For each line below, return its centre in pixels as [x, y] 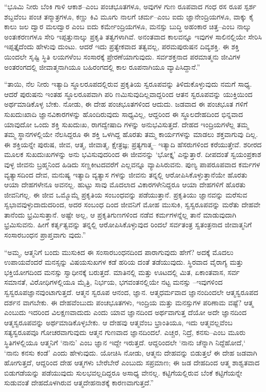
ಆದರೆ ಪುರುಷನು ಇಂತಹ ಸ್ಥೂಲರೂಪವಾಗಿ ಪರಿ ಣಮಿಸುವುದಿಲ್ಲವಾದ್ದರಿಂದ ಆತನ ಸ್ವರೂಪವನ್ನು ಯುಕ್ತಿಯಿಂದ [128, 94]
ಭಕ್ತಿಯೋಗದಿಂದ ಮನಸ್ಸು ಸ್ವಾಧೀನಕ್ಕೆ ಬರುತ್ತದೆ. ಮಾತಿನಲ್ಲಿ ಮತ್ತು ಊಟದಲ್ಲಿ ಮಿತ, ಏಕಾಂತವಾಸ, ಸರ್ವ [122, 272]
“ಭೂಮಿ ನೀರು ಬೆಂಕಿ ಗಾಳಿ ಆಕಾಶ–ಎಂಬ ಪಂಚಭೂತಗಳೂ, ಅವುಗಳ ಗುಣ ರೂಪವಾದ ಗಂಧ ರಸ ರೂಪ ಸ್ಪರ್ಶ [130, 6]
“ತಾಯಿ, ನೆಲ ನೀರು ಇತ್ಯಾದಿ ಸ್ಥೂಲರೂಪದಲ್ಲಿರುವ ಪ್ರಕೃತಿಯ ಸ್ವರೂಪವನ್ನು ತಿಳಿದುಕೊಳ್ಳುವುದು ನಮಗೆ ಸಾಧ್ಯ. [128, 84]
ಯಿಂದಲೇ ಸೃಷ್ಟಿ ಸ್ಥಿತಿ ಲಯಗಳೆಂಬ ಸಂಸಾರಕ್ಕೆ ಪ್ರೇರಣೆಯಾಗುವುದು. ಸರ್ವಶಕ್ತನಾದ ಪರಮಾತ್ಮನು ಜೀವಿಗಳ [122, 56]
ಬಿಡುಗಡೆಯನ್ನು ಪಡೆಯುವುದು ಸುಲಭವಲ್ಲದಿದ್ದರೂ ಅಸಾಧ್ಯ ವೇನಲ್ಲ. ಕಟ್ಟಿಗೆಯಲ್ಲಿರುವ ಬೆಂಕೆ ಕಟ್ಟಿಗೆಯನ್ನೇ [123, 372]
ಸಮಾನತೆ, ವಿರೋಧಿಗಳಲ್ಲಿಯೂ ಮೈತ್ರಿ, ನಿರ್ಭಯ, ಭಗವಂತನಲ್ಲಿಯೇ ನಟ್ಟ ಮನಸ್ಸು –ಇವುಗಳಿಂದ [114, 282]
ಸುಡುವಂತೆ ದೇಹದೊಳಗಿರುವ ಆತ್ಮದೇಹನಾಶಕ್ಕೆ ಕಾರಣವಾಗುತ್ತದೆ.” [79, 383]
